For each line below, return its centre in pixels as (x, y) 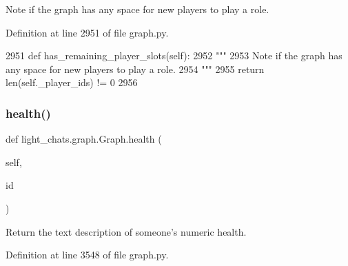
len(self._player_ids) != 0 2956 (72, 82)
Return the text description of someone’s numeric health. (126, 231)
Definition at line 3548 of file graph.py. (87, 255)
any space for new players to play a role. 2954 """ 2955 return (135, 69)
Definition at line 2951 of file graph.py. (87, 32)
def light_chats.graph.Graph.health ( (84, 139)
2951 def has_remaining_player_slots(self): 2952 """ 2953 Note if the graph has (174, 55)
